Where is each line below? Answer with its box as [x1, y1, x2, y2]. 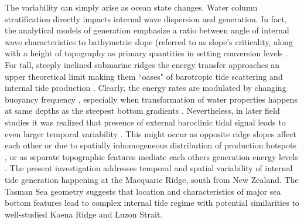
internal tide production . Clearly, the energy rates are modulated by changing [5, 82, 286, 94]
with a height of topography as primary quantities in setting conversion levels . [5, 47, 288, 59]
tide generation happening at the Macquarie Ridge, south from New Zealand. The [5, 173, 299, 185]
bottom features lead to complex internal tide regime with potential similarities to [5, 196, 299, 209]
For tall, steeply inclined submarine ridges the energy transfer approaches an [5, 58, 280, 70]
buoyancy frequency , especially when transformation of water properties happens [5, 93, 298, 105]
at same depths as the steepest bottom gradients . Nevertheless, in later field [5, 104, 280, 117]
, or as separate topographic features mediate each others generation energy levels [5, 150, 298, 162]
